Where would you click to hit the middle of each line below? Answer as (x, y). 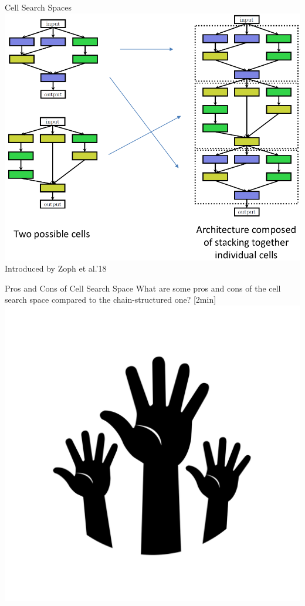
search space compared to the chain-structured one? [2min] (111, 299)
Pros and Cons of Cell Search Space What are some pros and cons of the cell (143, 288)
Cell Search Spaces (38, 7)
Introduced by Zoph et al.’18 (56, 268)
